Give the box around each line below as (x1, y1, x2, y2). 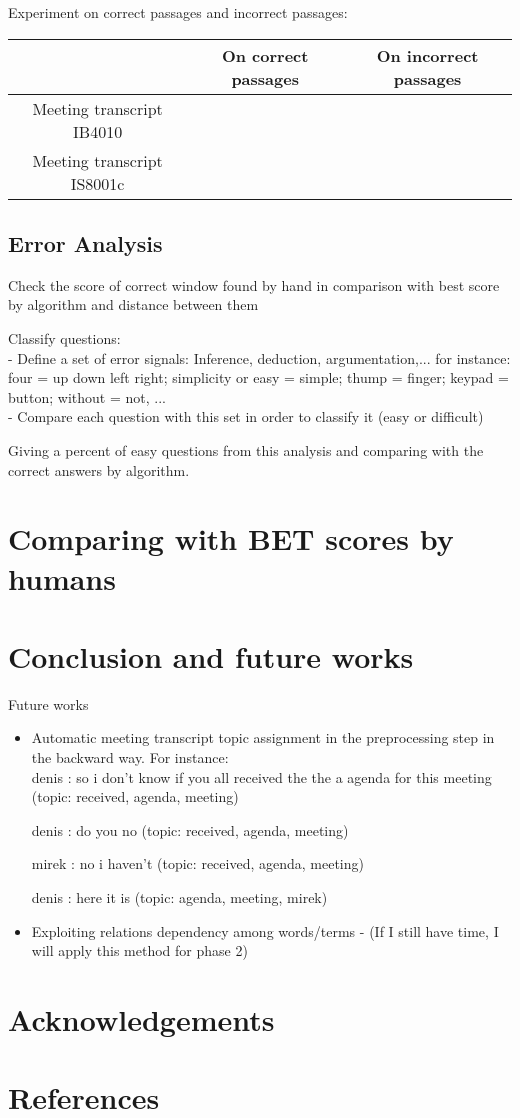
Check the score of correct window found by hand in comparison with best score (8, 274, 500, 295)
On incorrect (376, 43, 479, 67)
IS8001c (70, 171, 125, 195)
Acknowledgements (8, 998, 275, 1039)
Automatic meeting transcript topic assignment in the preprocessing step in (31, 727, 495, 748)
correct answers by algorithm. (8, 459, 190, 480)
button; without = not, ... (8, 386, 166, 407)
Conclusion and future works (8, 635, 414, 676)
